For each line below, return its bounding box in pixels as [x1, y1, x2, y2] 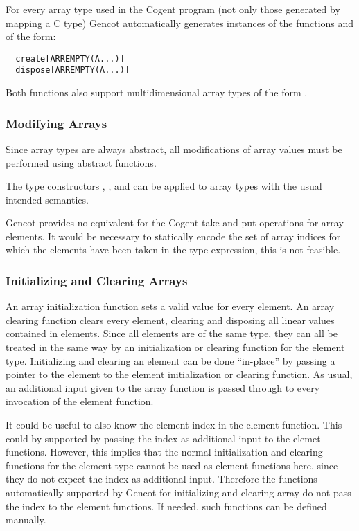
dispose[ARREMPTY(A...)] [15, 65, 130, 75]
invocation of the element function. [6, 394, 154, 408]
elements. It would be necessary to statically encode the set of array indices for [6, 228, 341, 243]
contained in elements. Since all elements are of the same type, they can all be [6, 326, 338, 341]
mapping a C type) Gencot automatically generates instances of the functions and [6, 15, 354, 30]
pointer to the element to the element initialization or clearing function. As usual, [6, 367, 353, 381]
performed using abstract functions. [6, 155, 157, 170]
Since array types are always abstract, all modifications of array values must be [6, 141, 342, 156]
